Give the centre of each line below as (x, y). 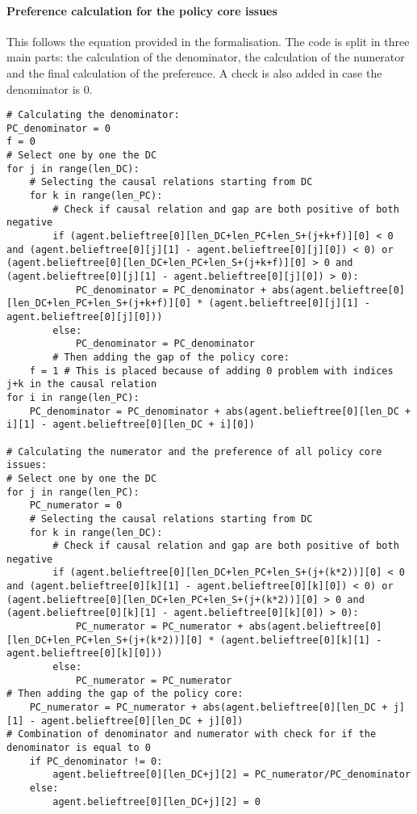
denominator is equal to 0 (79, 748)
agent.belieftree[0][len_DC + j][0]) (142, 721)
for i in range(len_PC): (73, 397)
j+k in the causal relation (82, 384)
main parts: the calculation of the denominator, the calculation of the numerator (206, 57)
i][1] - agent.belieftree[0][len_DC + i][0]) (131, 425)
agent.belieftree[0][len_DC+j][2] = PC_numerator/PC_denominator (232, 775)
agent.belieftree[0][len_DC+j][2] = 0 (156, 801)
